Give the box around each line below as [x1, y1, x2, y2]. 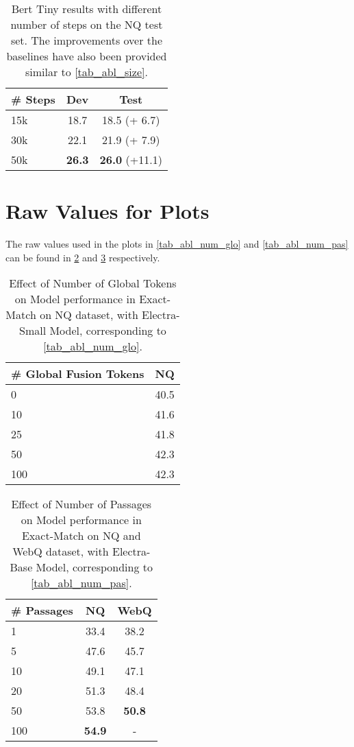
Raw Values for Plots [5, 197, 210, 225]
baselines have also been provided [6, 48, 167, 64]
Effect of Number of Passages [11, 496, 152, 512]
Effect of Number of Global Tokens [9, 275, 177, 292]
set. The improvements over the [10, 32, 162, 48]
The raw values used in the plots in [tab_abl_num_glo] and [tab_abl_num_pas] [5, 237, 349, 251]
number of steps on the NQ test [10, 16, 163, 32]
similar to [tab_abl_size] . [25, 64, 148, 80]
